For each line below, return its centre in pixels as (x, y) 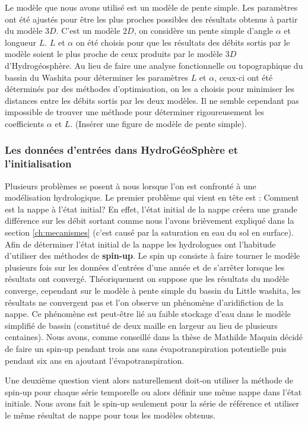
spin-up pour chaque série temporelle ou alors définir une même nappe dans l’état (153, 391)
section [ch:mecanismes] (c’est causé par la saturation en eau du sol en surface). (149, 232)
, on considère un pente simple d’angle (204, 31)
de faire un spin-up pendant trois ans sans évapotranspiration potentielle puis (146, 348)
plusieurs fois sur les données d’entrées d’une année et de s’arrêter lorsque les (145, 267)
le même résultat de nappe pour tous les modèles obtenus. (110, 415)
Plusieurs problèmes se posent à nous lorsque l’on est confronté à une (131, 185)
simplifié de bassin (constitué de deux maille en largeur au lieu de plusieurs (141, 325)
